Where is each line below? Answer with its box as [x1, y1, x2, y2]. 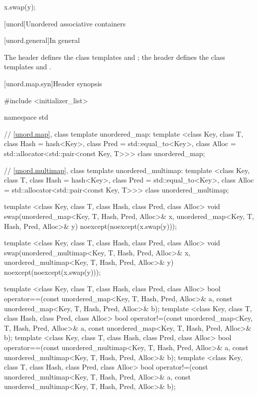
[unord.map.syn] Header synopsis [4, 78, 102, 88]
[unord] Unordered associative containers [4, 18, 126, 28]
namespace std [4, 112, 48, 122]
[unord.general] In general [4, 35, 80, 45]
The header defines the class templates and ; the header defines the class [4, 51, 225, 62]
